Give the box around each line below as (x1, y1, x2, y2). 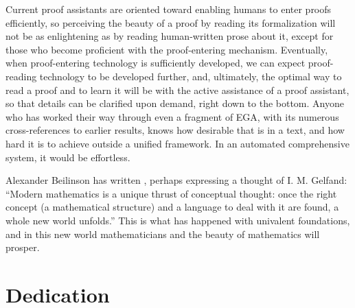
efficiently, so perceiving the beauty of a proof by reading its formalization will (5, 15, 336, 29)
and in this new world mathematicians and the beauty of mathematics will (5, 226, 320, 241)
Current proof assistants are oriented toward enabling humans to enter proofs (5, 2, 332, 16)
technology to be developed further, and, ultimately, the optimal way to (39, 69, 342, 83)
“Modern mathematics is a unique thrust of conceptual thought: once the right (5, 186, 337, 200)
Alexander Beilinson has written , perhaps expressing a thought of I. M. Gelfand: (5, 173, 347, 187)
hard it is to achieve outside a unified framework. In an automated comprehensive (5, 136, 350, 150)
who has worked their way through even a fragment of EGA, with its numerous (5, 109, 339, 123)
